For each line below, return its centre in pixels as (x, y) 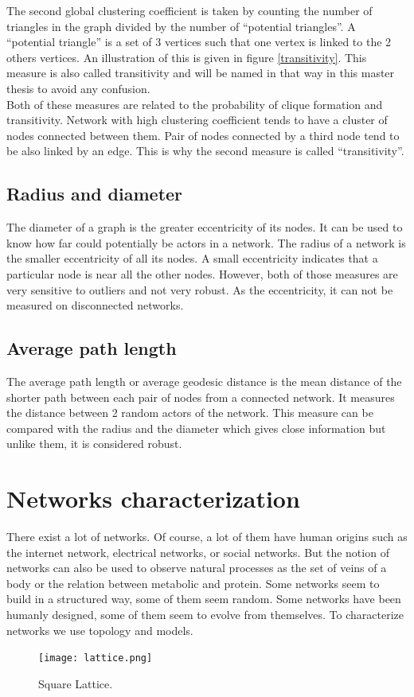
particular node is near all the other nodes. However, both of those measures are (202, 273)
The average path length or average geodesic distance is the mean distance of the (204, 381)
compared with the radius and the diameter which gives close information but (196, 428)
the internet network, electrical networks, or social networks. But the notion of (198, 552)
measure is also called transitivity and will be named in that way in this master (201, 73)
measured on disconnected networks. (95, 305)
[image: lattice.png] (96, 658)
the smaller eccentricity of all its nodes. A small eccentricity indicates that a (192, 258)
